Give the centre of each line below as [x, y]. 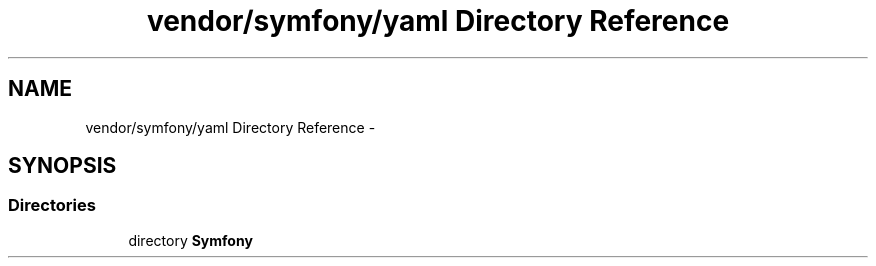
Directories [52, 205]
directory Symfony [190, 240]
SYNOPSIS [62, 166]
